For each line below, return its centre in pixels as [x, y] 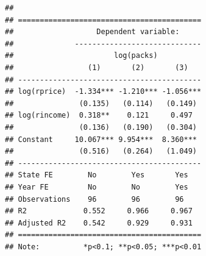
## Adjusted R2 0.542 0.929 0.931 [99, 223]
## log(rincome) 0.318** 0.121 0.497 [99, 116]
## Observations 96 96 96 [94, 199]
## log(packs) [81, 56]
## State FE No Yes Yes [97, 175]
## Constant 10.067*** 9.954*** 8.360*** [101, 139]
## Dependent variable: [92, 32]
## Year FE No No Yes [97, 187]
